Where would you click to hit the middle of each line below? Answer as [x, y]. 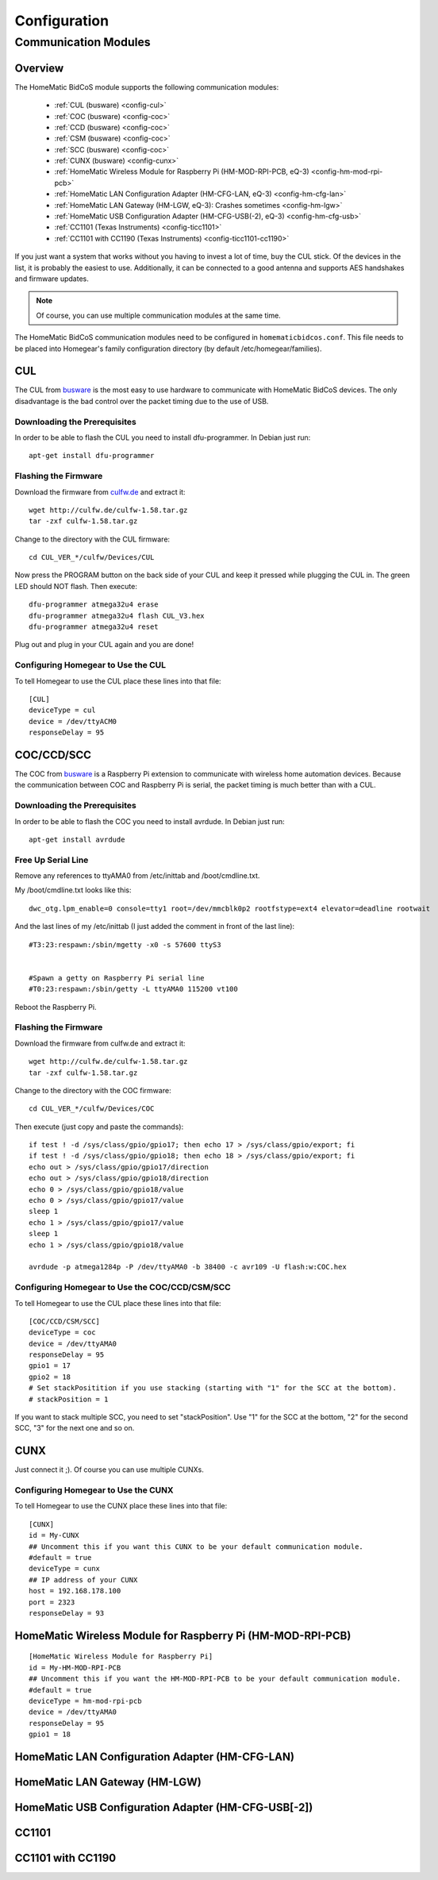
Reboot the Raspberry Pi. [56, 1007]
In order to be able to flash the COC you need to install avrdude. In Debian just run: [150, 821]
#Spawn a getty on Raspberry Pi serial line [117, 978]
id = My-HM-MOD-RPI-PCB [75, 1668]
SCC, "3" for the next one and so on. [75, 1428]
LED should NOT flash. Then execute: [76, 586]
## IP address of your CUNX [83, 1580]
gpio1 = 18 [50, 1734]
